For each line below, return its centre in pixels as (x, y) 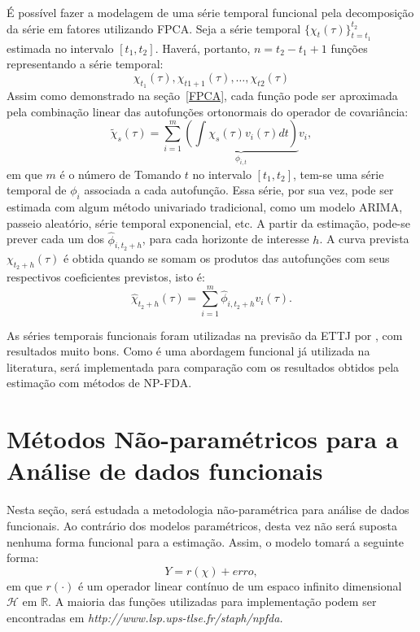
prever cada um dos (55, 239)
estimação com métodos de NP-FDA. (99, 383)
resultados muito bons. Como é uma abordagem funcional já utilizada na (188, 351)
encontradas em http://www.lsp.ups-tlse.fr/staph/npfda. (145, 617)
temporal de (37, 190)
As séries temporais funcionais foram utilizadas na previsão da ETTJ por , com (205, 335)
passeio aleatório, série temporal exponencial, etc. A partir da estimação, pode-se (208, 222)
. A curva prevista (364, 239)
